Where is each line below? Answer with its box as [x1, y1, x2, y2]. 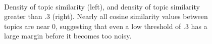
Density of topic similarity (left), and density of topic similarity [4, 1, 200, 11]
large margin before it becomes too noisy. [4, 30, 132, 41]
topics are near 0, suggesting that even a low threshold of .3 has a [4, 20, 207, 31]
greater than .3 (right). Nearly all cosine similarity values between [4, 11, 208, 21]
